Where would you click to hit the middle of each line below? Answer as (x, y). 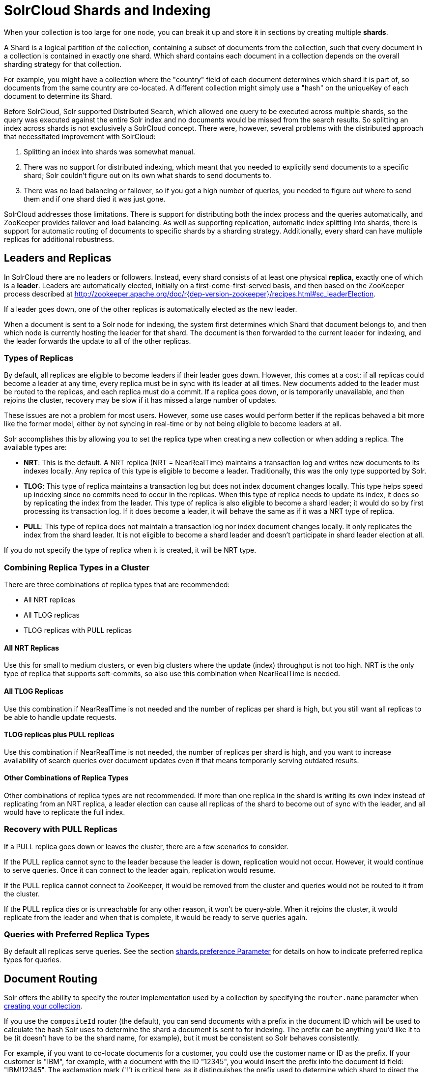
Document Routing (51, 979)
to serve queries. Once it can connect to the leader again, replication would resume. (140, 870)
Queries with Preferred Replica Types (77, 935)
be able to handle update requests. (60, 717)
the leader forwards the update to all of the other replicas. (98, 341)
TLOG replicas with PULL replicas (78, 630)
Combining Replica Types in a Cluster (77, 567)
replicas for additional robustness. (59, 239)
